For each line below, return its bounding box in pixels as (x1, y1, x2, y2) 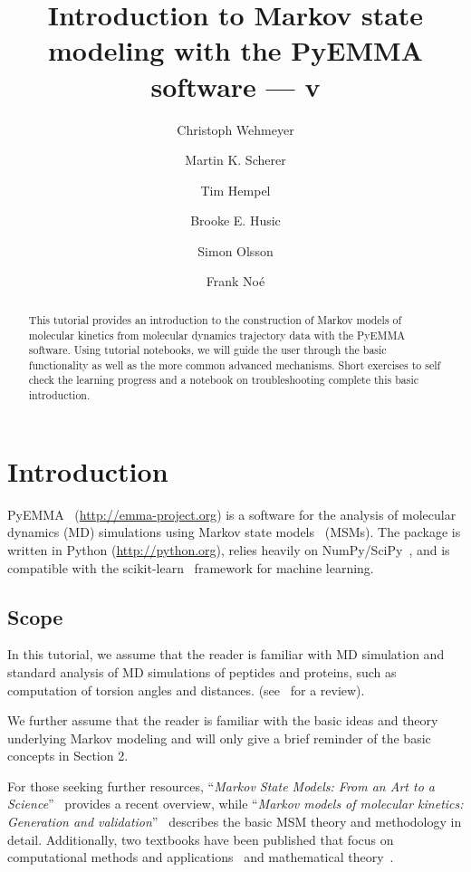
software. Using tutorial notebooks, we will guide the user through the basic (28, 342, 387, 358)
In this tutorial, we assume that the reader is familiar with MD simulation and (7, 645, 445, 664)
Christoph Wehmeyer (177, 120, 294, 139)
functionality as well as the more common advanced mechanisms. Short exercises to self (28, 357, 441, 372)
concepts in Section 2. (7, 746, 129, 765)
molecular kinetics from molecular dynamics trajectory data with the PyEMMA (28, 327, 406, 342)
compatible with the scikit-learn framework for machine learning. (7, 558, 374, 577)
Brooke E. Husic (190, 211, 281, 230)
